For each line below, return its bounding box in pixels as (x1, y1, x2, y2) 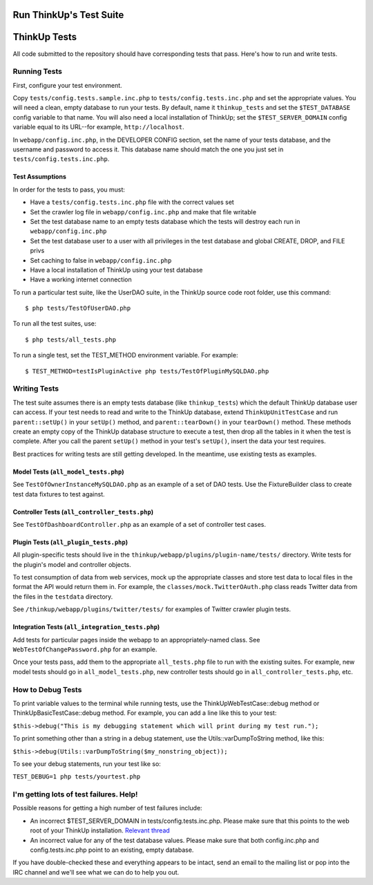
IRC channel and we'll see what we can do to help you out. (12, 868, 180, 876)
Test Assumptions (12, 173, 67, 181)
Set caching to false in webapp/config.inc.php (30, 256, 172, 264)
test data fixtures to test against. (12, 490, 105, 498)
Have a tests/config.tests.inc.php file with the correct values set (30, 198, 234, 207)
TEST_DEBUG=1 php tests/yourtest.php (12, 773, 141, 781)
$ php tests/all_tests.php (25, 335, 117, 344)
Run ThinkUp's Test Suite (12, 9, 124, 21)
